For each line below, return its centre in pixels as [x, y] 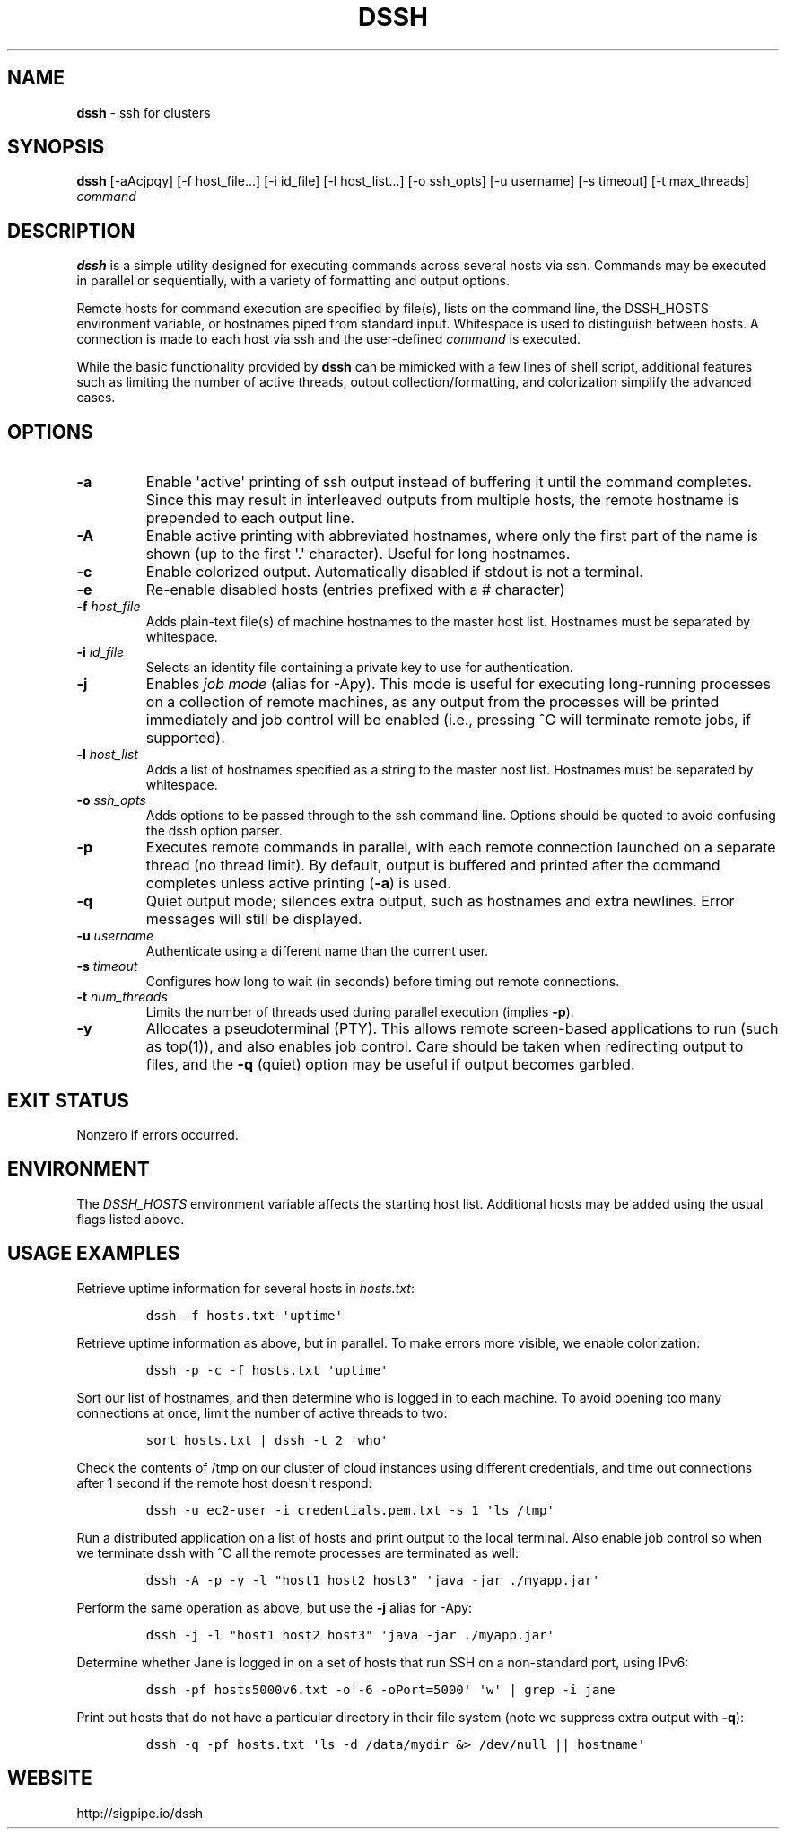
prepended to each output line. [250, 518]
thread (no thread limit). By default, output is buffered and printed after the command [433, 866]
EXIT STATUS [68, 1100]
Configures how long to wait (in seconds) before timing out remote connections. [383, 982]
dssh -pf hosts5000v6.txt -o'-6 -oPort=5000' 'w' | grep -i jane [380, 1689]
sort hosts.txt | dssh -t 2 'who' [267, 1440]
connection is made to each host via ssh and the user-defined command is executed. [329, 339]
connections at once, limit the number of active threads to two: [262, 1412]
